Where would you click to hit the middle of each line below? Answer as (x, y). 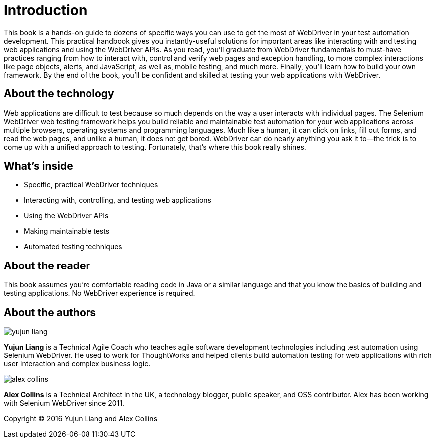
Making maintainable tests (67, 231)
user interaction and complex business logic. (77, 364)
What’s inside (39, 166)
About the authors (50, 312)
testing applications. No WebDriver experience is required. (100, 293)
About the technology (59, 94)
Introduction (46, 10)
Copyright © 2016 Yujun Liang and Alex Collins (81, 419)
